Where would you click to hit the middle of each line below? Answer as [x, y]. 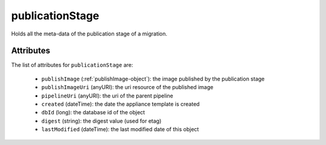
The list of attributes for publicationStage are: [72, 65]
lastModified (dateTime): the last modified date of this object [120, 129]
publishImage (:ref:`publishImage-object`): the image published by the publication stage [153, 79]
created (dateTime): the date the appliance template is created [120, 104]
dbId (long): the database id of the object [93, 113]
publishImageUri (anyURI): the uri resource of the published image [127, 87]
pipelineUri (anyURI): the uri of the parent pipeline [107, 96]
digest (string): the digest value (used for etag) [101, 121]
